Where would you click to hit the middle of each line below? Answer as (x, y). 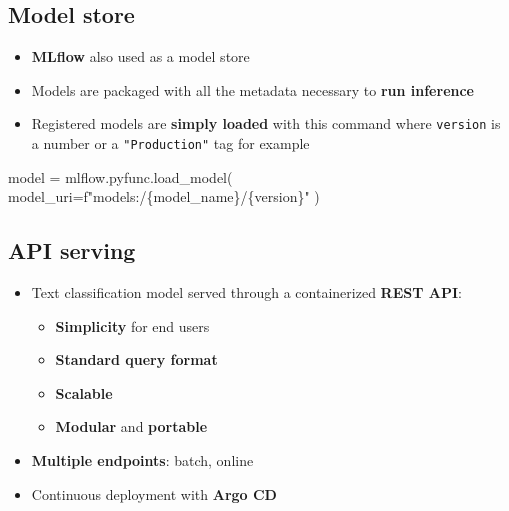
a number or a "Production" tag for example (170, 143)
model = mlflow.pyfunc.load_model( (120, 176)
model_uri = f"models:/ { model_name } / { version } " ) (164, 196)
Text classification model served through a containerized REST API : (246, 292)
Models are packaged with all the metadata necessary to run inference (252, 89)
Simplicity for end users (132, 325)
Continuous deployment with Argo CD (154, 493)
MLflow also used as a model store (140, 56)
